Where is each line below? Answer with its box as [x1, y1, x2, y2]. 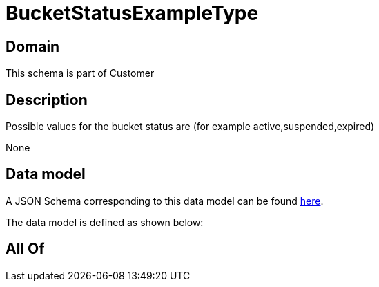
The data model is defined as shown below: [6, 216, 204, 228]
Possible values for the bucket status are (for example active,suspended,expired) [6, 120, 375, 133]
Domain [6, 37, 60, 55]
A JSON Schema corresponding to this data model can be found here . [6, 194, 324, 207]
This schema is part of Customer [6, 67, 155, 80]
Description [6, 91, 88, 109]
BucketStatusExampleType [6, 1, 259, 25]
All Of [6, 240, 45, 258]
